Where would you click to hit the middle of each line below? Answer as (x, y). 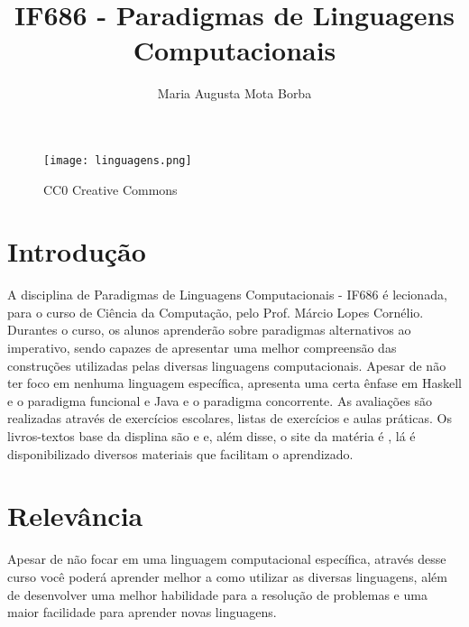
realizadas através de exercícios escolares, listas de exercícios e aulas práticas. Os (230, 418)
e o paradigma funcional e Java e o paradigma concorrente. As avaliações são (220, 400)
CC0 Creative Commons (110, 189)
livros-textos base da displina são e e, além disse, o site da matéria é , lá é (212, 436)
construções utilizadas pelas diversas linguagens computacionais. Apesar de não (227, 365)
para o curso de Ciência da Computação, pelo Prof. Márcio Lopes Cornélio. (216, 312)
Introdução (77, 251)
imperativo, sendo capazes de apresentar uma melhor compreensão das (202, 348)
